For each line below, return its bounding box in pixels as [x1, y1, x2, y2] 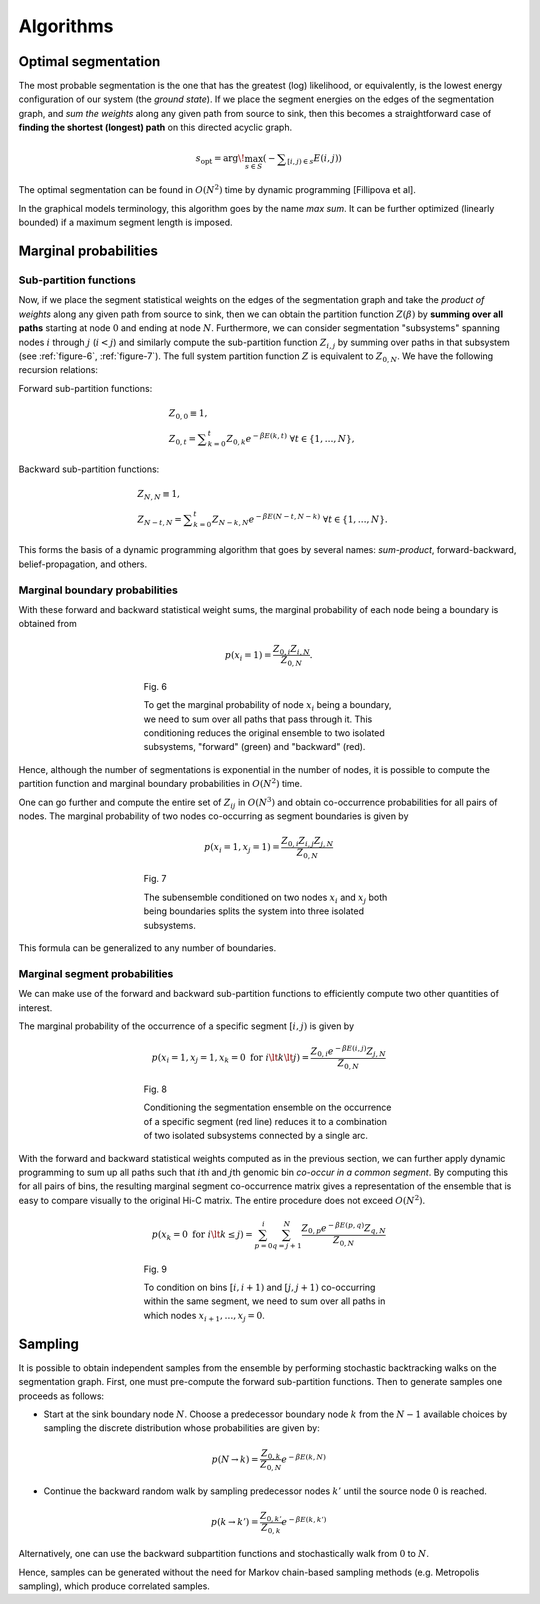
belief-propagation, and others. [18, 558, 148, 570]
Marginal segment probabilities [18, 966, 174, 980]
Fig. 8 [143, 1083, 167, 1095]
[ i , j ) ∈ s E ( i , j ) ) [286, 153, 342, 167]
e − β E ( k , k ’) [281, 1515, 327, 1528]
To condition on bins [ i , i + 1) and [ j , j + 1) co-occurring [143, 1281, 376, 1294]
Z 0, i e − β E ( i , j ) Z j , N [310, 1044, 387, 1059]
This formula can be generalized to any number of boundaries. [18, 942, 277, 954]
